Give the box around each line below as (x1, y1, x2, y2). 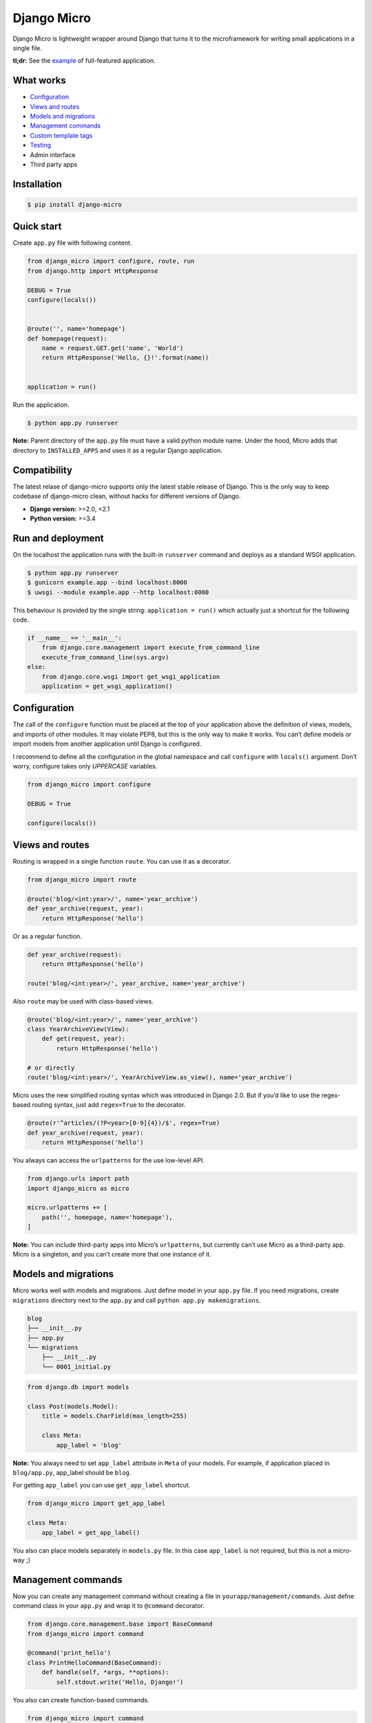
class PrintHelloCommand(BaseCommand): (27, 1658, 162, 1666)
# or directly (27, 1063, 75, 1072)
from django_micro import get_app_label (27, 1500, 165, 1507)
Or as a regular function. (12, 932, 82, 940)
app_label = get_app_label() (41, 1529, 141, 1536)
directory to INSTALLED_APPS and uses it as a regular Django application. (12, 446, 223, 454)
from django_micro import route (27, 876, 137, 884)
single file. (12, 43, 43, 52)
